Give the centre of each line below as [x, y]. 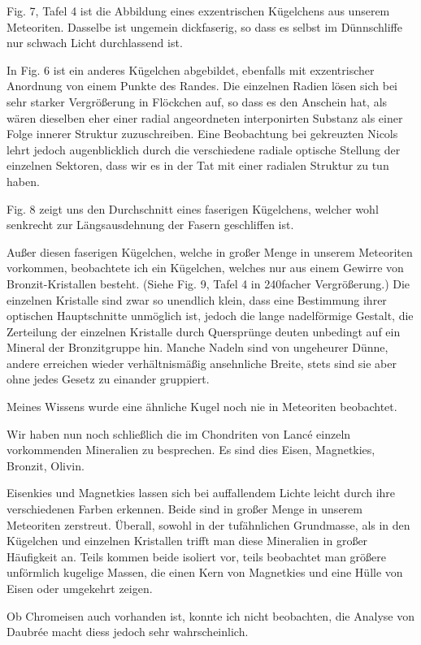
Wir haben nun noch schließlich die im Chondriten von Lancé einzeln [179, 433]
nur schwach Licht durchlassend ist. [95, 43]
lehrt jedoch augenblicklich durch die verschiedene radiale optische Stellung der [204, 149]
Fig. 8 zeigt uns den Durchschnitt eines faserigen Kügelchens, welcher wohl [193, 208]
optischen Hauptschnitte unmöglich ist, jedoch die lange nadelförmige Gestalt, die [210, 316]
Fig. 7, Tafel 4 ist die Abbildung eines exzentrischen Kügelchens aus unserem [198, 11]
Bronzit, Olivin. [46, 465]
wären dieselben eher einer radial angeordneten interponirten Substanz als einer [205, 117]
